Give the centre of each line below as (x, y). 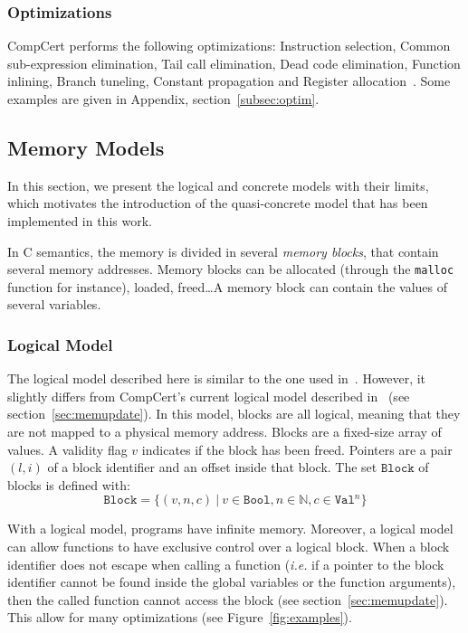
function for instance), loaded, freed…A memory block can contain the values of (228, 286)
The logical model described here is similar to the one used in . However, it (217, 378)
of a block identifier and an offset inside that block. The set (212, 467)
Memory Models (86, 147)
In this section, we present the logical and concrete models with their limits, (218, 185)
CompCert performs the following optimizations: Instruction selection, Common (229, 46)
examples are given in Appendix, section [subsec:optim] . (163, 99)
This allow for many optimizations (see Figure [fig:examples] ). (180, 617)
